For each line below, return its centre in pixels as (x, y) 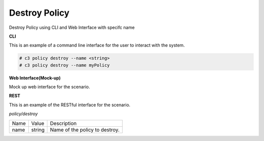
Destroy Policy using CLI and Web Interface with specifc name (72, 27)
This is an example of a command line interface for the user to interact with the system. (97, 45)
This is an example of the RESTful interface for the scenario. (70, 105)
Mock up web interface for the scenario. (50, 87)
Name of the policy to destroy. (85, 130)
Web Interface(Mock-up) (35, 78)
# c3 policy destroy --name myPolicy (65, 65)
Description (63, 123)
